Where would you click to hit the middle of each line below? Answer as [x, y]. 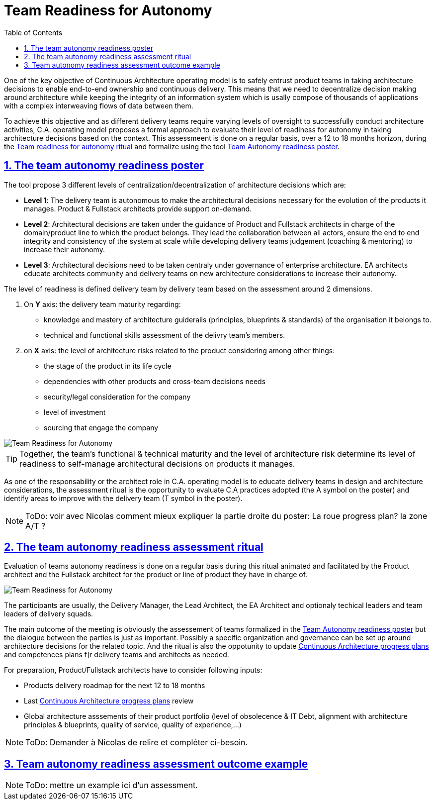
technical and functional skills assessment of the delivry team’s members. [165, 335]
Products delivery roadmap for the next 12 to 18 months [115, 686]
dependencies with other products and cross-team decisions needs [155, 381]
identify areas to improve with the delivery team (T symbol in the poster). [123, 498]
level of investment [75, 412]
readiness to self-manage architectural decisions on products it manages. [157, 463]
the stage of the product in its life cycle [108, 366]
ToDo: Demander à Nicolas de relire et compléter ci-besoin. [137, 743]
